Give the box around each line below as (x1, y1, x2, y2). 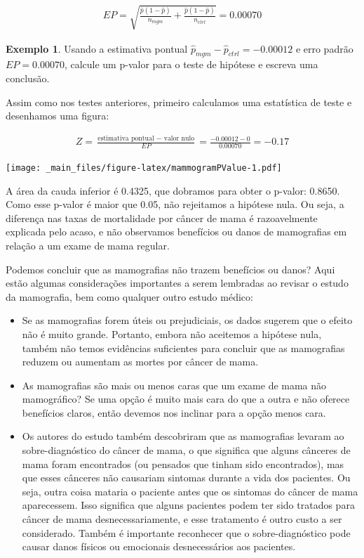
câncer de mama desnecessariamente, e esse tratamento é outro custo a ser (22, 512, 342, 526)
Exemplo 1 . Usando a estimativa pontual (6, 41, 188, 56)
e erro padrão (295, 41, 353, 56)
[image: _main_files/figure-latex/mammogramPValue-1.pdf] (6, 162, 282, 173)
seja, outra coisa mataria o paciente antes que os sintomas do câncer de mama (22, 484, 358, 498)
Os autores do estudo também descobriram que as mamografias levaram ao (22, 429, 344, 443)
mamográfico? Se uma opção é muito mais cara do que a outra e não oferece (22, 391, 350, 406)
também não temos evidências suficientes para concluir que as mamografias (22, 340, 345, 355)
